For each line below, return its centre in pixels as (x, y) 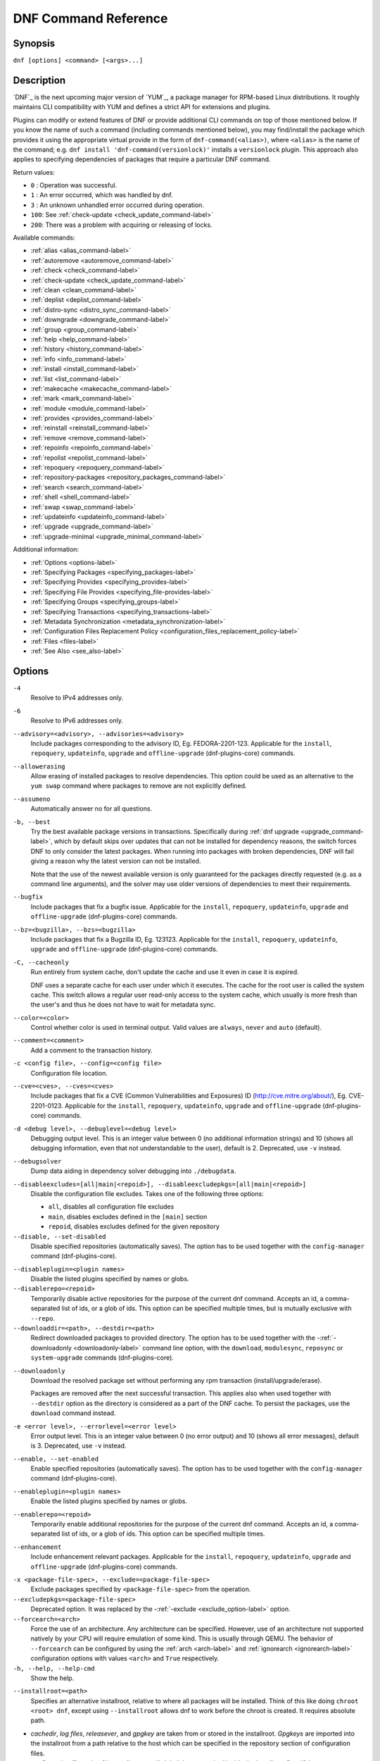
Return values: (34, 172)
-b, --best (32, 822)
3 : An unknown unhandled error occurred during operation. (117, 205)
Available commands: (44, 238)
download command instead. (73, 1413)
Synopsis (34, 43)
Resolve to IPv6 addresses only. (77, 721)
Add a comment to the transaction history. (91, 1050)
